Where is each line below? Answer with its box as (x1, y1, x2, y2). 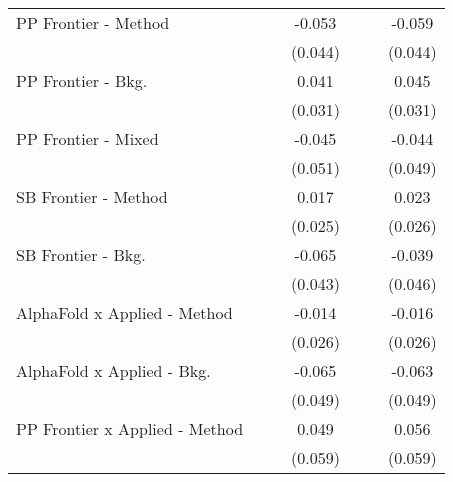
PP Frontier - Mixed (16, 127, 159, 150)
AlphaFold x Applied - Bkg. (16, 359, 211, 382)
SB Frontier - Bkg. (16, 243, 146, 266)
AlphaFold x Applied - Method (16, 301, 233, 324)
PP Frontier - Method (16, 11, 170, 34)
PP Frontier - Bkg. (16, 69, 148, 92)
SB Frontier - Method (16, 185, 168, 208)
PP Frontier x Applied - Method (16, 417, 244, 440)
